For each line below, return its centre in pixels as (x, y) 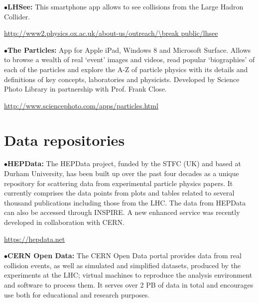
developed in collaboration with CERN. (64, 222)
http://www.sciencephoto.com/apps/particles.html (81, 105)
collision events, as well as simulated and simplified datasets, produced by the (123, 265)
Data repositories (65, 140)
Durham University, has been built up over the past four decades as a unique (122, 173)
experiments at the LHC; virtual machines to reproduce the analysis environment (128, 275)
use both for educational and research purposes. (77, 294)
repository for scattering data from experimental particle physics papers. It (119, 183)
